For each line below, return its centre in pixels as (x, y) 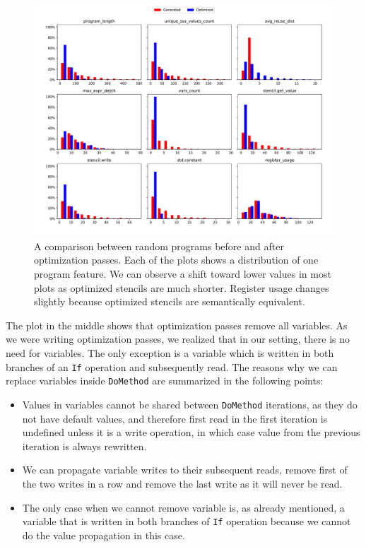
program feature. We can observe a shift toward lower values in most (183, 274)
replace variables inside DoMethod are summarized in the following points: (165, 381)
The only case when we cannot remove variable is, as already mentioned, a (183, 507)
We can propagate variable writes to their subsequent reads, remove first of (185, 470)
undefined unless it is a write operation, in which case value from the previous (191, 432)
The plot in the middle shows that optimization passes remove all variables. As (177, 325)
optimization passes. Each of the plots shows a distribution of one (176, 260)
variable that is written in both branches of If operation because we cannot (187, 521)
